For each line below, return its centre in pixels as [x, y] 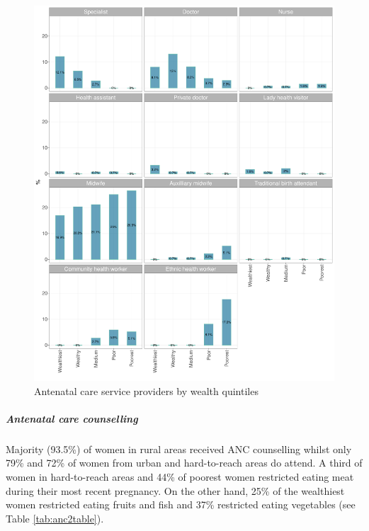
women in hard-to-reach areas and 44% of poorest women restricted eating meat [180, 477]
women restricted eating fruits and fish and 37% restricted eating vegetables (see [181, 504]
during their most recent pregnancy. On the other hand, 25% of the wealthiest [175, 490]
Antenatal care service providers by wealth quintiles [146, 390]
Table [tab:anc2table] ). [55, 518]
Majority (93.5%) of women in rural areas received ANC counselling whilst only [179, 449]
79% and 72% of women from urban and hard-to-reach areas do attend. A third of [184, 463]
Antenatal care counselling [72, 418]
